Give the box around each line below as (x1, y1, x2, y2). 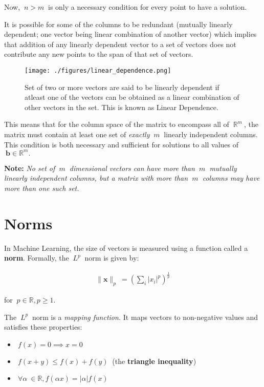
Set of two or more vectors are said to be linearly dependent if (25, 81, 219, 92)
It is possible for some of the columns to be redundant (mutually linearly (4, 18, 233, 29)
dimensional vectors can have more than (69, 162, 195, 173)
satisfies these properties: (4, 321, 82, 332)
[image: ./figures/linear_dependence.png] (25, 67, 171, 74)
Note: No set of (4, 162, 55, 173)
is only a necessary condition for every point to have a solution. (48, 2, 247, 12)
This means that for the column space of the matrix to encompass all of (4, 119, 229, 130)
